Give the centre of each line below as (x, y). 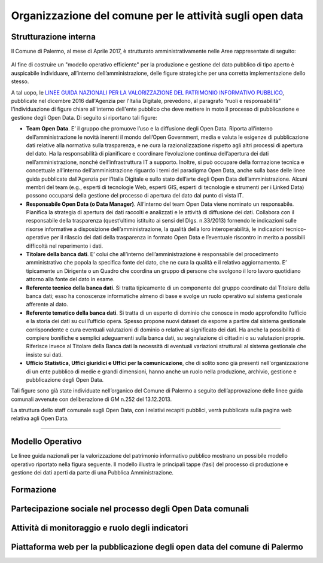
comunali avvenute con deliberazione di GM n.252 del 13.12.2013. (92, 399)
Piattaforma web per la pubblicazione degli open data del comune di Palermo (157, 547)
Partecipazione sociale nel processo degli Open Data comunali (130, 509)
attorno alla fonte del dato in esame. (70, 279)
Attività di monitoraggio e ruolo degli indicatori (100, 528)
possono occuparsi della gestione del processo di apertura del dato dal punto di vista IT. (135, 196)
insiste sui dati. (44, 354)
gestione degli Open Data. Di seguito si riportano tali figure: (84, 117)
